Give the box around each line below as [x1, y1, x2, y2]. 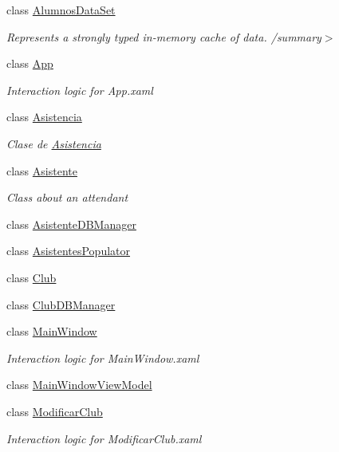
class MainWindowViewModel [6, 376, 152, 393]
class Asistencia [6, 108, 82, 125]
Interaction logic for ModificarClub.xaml [6, 430, 202, 446]
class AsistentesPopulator [6, 242, 131, 259]
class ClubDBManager [6, 296, 116, 312]
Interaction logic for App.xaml [6, 81, 153, 98]
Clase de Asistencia [6, 135, 101, 151]
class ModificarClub [6, 403, 103, 419]
